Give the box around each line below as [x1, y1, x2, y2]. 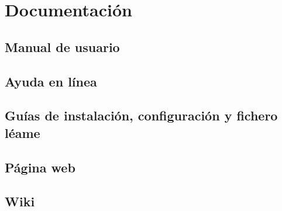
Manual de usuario [5, 37, 120, 56]
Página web [5, 158, 75, 176]
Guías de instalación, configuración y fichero [5, 106, 278, 124]
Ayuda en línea [5, 72, 97, 90]
